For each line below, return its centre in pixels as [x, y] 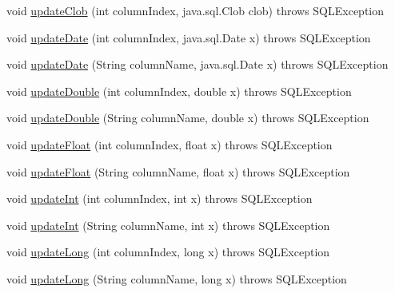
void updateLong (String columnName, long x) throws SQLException [177, 278]
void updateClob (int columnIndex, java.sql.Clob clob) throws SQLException [195, 10]
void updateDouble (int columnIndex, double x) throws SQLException [179, 91]
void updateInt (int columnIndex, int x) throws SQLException [160, 198]
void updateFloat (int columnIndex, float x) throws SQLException [170, 144]
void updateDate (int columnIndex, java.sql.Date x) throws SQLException [189, 37]
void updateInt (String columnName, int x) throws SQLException [168, 225]
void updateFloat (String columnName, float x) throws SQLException [178, 171]
